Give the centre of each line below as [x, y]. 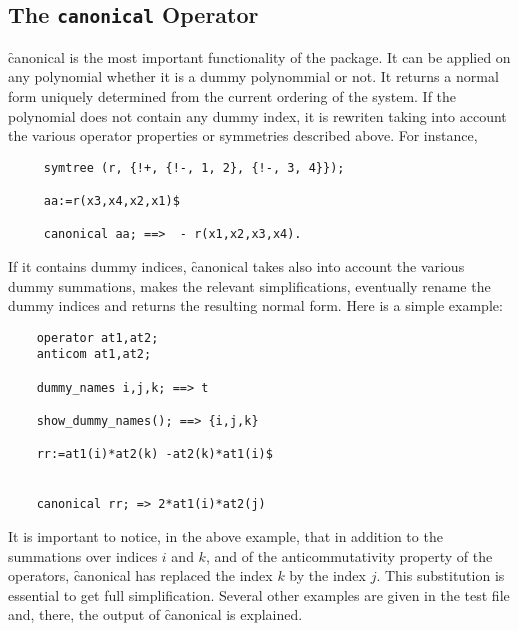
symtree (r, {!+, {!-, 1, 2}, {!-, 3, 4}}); [194, 167]
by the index [327, 575]
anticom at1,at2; [94, 354]
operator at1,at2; [97, 337]
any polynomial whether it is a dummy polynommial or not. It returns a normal [253, 76]
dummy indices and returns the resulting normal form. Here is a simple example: [255, 305]
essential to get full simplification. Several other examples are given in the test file [259, 594]
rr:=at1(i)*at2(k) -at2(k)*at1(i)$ [154, 454]
